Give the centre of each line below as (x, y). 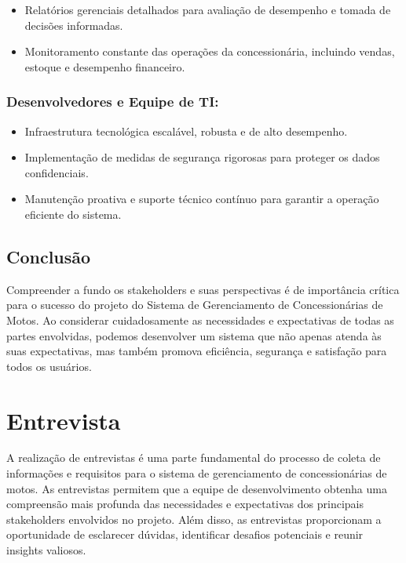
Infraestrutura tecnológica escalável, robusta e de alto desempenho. (186, 131)
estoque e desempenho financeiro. (105, 66)
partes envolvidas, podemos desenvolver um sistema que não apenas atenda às (194, 335)
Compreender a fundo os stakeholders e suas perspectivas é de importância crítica (203, 289)
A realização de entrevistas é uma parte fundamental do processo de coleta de (194, 458)
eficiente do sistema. (73, 214)
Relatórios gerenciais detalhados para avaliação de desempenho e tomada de (208, 9)
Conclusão (49, 256)
